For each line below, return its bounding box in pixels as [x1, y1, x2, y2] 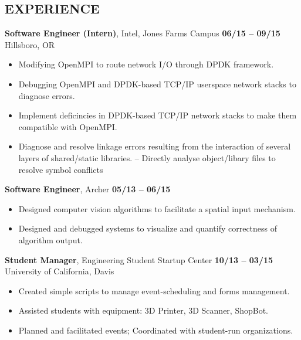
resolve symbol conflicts [18, 163, 103, 175]
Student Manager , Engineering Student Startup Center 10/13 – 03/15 [5, 253, 273, 266]
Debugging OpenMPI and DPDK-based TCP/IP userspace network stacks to [18, 77, 296, 90]
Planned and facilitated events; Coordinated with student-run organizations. [18, 324, 293, 336]
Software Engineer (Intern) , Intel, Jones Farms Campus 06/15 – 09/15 [5, 27, 280, 39]
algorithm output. [18, 233, 83, 246]
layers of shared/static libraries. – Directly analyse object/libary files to [18, 151, 276, 164]
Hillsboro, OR [5, 38, 55, 50]
